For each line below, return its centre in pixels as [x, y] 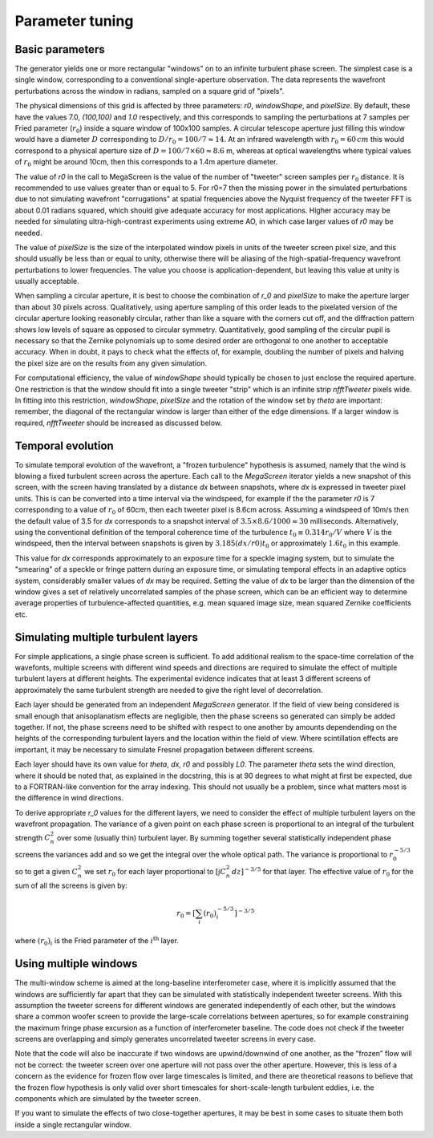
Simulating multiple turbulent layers [106, 637]
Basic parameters [60, 49]
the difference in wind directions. [69, 798]
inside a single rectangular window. [73, 1124]
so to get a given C [47, 871]
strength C [33, 837]
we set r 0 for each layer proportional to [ [152, 872]
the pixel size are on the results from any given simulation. [111, 363]
